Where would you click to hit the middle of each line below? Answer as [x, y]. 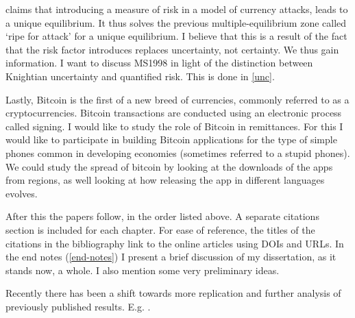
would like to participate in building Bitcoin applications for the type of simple [171, 139]
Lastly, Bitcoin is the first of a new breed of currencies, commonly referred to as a [177, 99]
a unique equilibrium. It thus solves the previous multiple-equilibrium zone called [176, 22]
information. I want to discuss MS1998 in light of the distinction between [159, 63]
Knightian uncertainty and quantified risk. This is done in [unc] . [140, 76]
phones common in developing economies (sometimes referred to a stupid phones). [178, 152]
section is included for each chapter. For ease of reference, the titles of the [160, 229]
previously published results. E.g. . [78, 306]
